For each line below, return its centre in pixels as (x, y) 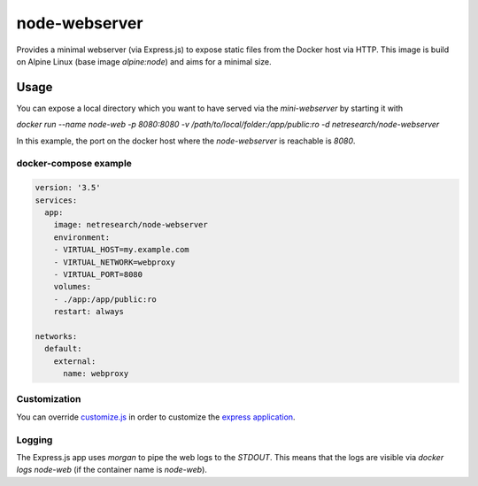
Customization (49, 399)
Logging (35, 440)
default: (63, 349)
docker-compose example (74, 164)
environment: (82, 237)
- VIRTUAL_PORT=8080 (98, 274)
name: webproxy (96, 374)
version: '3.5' (68, 188)
